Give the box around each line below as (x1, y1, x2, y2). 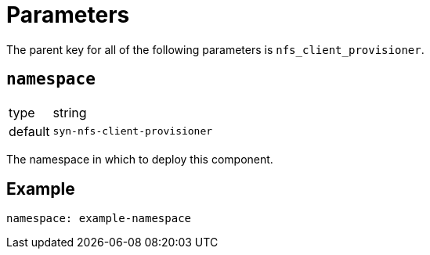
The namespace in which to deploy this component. (6, 152, 273, 166)
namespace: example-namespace (6, 212, 192, 225)
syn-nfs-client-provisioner (52, 125, 213, 138)
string (52, 104, 87, 120)
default (9, 123, 50, 139)
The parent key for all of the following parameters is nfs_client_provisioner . (6, 42, 425, 56)
